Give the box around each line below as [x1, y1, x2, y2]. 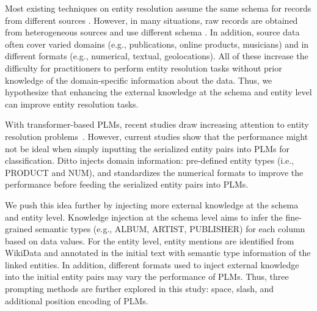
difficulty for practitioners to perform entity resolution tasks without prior [5, 61, 282, 74]
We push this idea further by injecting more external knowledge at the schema [5, 198, 299, 211]
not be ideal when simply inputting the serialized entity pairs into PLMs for [5, 142, 290, 155]
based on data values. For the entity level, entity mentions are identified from [5, 234, 294, 247]
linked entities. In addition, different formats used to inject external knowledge [5, 258, 299, 271]
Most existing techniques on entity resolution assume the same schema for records [5, 2, 312, 14]
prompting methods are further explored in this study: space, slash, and [5, 282, 274, 295]
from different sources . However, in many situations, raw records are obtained [5, 13, 298, 26]
